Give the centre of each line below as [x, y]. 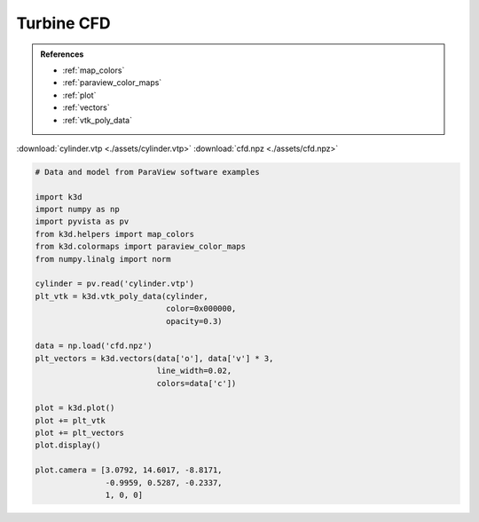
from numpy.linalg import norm [103, 259]
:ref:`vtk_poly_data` [98, 120]
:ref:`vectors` [86, 107]
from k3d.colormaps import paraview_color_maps [140, 247]
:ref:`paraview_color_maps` [112, 83]
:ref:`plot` [79, 95]
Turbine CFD [63, 23]
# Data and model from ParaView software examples [148, 172]
